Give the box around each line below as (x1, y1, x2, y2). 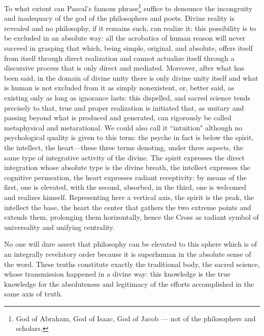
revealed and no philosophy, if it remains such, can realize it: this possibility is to (4, 22, 256, 33)
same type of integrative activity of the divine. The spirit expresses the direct (4, 152, 245, 162)
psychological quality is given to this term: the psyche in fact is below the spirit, (4, 132, 254, 143)
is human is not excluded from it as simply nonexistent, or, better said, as (4, 82, 234, 93)
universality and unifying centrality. (4, 221, 115, 232)
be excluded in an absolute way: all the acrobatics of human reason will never (4, 32, 246, 43)
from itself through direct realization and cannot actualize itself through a (4, 52, 235, 63)
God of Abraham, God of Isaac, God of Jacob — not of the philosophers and (16, 313, 256, 323)
